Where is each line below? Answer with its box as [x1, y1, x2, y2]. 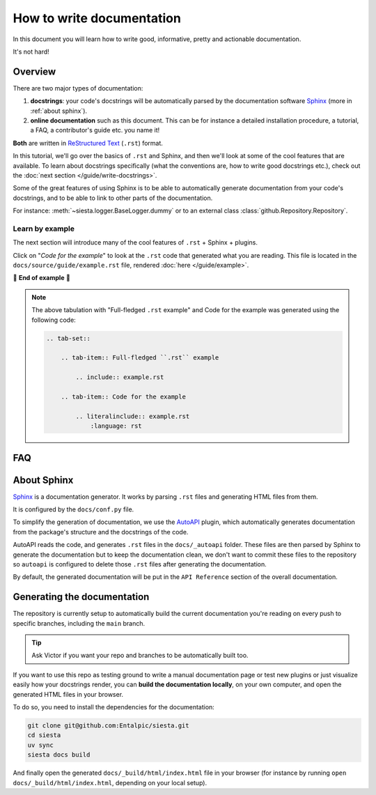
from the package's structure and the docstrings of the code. [13, 527, 189, 536]
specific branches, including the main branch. [13, 619, 146, 627]
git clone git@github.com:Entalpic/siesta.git [27, 722, 189, 730]
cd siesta [27, 732, 61, 739]
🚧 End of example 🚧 [13, 274, 71, 282]
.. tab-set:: [46, 334, 91, 342]
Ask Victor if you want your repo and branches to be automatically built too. [31, 651, 249, 660]
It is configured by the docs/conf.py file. [13, 505, 134, 514]
